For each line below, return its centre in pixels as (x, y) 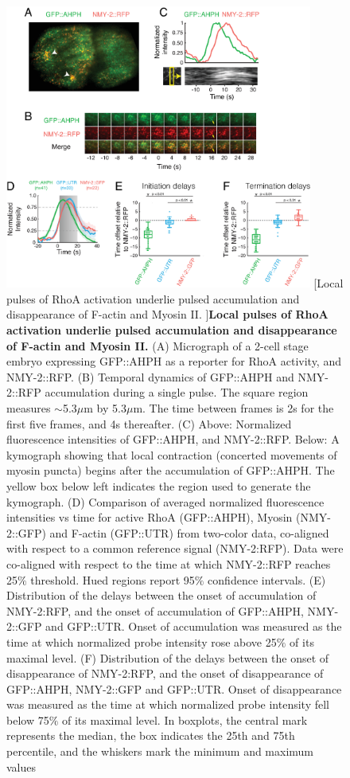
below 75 (28, 719)
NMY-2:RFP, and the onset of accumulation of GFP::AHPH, (155, 610)
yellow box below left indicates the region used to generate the (159, 485)
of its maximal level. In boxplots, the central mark (185, 719)
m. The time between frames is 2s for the (233, 408)
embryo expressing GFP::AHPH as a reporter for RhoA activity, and (174, 361)
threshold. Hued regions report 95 (113, 579)
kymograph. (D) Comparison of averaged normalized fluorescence (165, 501)
